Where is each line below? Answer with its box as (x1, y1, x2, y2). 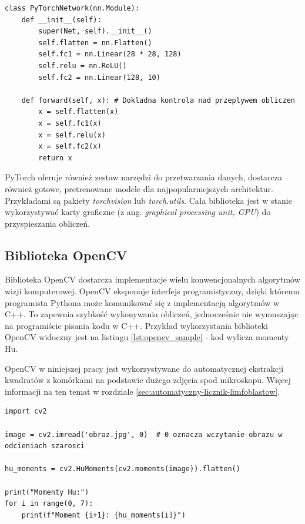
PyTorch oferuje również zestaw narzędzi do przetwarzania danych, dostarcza (5, 171, 282, 183)
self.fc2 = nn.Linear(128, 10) (38, 73, 160, 82)
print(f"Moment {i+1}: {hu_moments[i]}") (21, 510, 186, 519)
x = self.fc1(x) (38, 119, 102, 127)
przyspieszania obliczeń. (5, 217, 91, 229)
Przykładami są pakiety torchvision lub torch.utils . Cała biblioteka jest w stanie (5, 194, 292, 206)
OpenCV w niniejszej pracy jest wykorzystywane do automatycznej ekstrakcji (5, 362, 284, 374)
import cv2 (5, 407, 47, 416)
